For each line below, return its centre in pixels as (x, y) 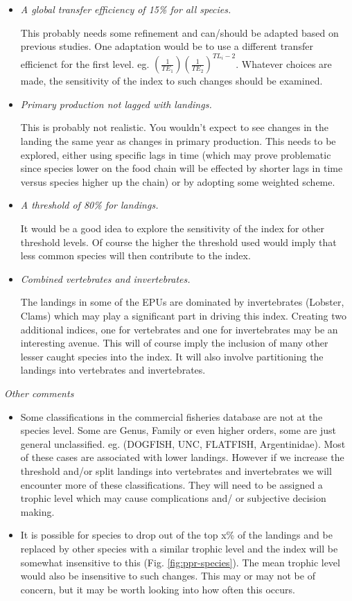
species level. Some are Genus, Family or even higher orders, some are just (178, 430)
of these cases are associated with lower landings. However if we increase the (182, 457)
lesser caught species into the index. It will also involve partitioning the (172, 356)
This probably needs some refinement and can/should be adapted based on (179, 32)
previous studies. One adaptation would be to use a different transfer (167, 46)
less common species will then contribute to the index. (135, 255)
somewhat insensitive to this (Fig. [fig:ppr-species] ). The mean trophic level (180, 562)
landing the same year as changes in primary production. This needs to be (178, 141)
